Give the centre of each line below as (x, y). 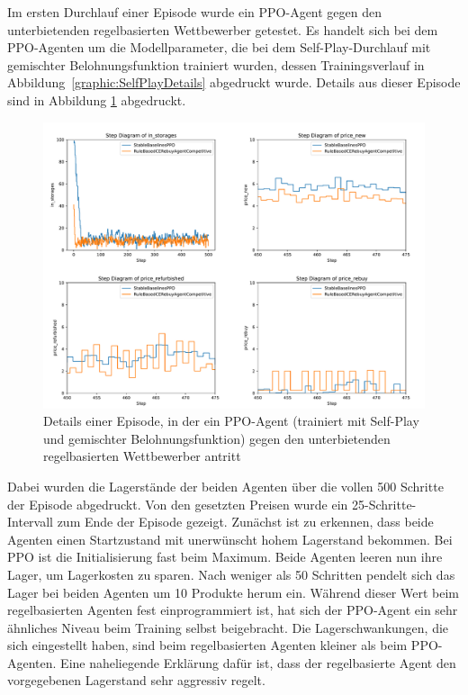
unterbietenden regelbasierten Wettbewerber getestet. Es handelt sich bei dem (223, 29)
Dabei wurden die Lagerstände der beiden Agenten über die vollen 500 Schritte (225, 486)
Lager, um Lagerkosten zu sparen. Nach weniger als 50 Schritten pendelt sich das (231, 574)
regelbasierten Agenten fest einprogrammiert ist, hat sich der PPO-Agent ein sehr (233, 610)
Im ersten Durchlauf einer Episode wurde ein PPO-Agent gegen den (195, 12)
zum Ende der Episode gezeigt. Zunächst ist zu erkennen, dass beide (245, 522)
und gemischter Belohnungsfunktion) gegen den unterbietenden (217, 438)
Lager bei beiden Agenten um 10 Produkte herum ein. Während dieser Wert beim (233, 592)
